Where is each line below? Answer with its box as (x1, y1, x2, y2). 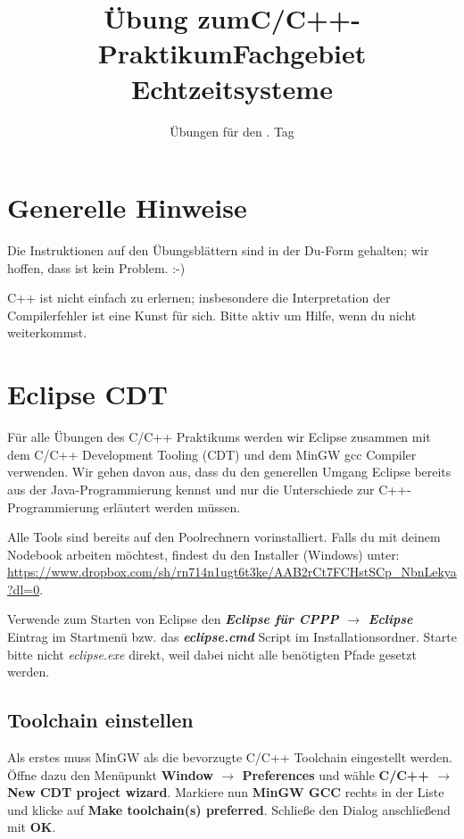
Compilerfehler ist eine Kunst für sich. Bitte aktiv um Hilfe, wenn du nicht (7, 305, 417, 324)
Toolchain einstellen (7, 706, 194, 734)
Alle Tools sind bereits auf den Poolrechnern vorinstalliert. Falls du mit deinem (7, 527, 441, 546)
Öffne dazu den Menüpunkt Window (7, 765, 213, 784)
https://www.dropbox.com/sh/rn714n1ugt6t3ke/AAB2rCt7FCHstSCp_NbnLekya (7, 562, 457, 581)
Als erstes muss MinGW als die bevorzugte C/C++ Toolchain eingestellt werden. (7, 748, 452, 767)
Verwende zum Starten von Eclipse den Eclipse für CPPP (7, 610, 339, 628)
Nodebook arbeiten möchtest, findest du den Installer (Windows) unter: (7, 544, 400, 563)
